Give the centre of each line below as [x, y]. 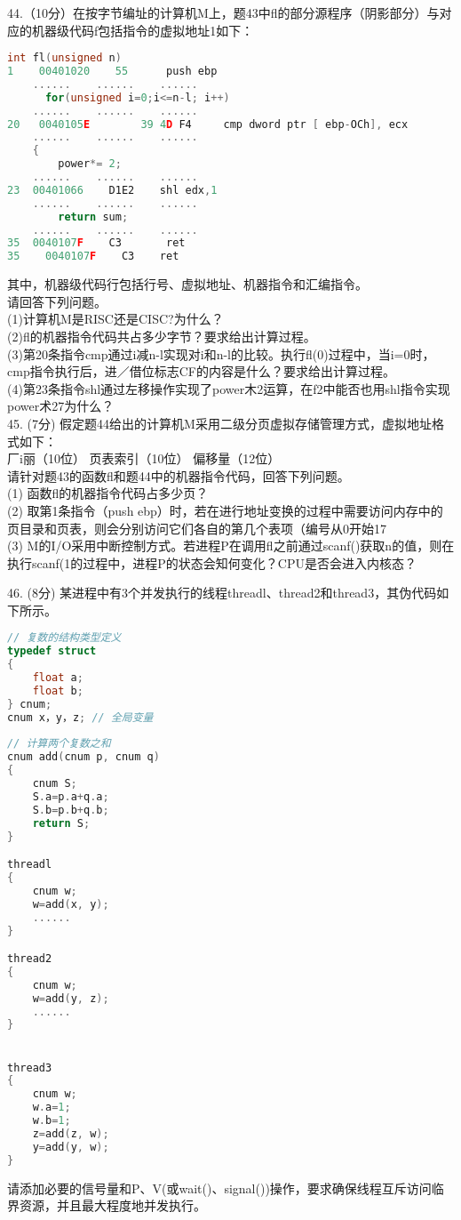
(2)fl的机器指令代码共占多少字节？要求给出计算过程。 [162, 336]
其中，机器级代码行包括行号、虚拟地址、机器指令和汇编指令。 [187, 284]
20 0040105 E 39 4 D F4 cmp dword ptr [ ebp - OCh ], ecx [208, 124]
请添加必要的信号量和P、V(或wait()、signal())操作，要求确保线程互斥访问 [219, 1188]
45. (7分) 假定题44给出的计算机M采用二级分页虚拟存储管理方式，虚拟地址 [219, 423]
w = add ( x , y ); [71, 904]
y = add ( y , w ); [71, 1147]
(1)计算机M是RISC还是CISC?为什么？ [115, 319]
